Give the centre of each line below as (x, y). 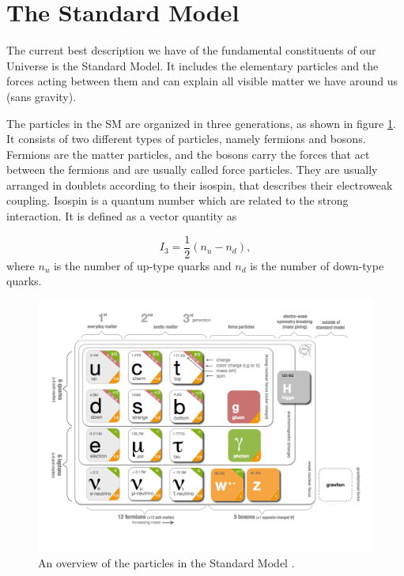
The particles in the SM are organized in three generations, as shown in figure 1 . (201, 123)
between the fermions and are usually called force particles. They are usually (192, 169)
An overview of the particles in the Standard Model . (166, 562)
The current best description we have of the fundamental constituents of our (191, 50)
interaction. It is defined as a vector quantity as (122, 216)
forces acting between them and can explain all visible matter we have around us (202, 81)
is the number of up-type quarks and (142, 265)
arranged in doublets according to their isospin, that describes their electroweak (200, 184)
